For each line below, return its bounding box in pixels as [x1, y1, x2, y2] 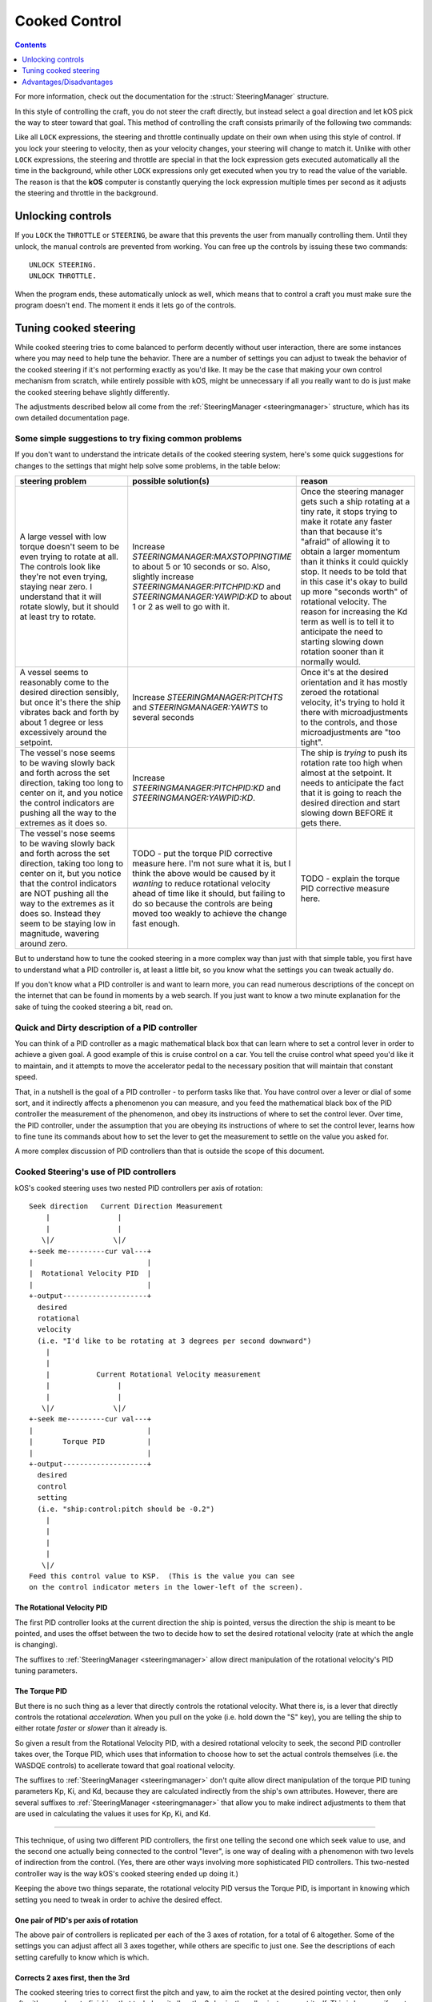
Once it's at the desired [300, 667, 389, 678]
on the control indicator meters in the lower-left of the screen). [29, 1582, 303, 1592]
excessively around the [19, 727, 107, 738]
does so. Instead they [19, 908, 102, 919]
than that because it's [300, 526, 383, 537]
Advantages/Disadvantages [22, 77, 114, 86]
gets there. [300, 818, 342, 829]
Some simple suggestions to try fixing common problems [14, 433, 242, 444]
